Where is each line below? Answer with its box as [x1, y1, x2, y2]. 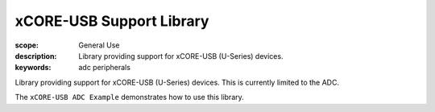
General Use [78, 40, 120, 50]
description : [14, 51, 57, 60]
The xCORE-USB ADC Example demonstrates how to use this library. [14, 93, 245, 102]
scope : [14, 40, 39, 50]
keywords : [14, 63, 52, 73]
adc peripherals [78, 63, 130, 73]
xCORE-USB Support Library [14, 12, 209, 30]
